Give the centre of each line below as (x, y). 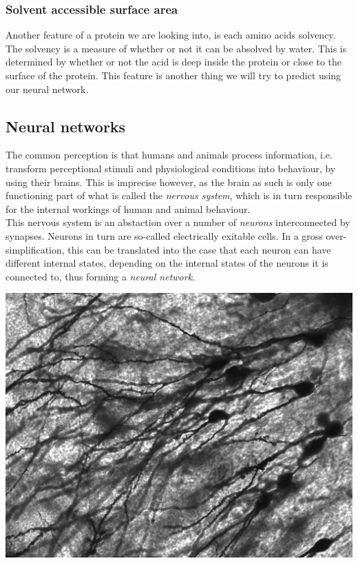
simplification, (35, 249)
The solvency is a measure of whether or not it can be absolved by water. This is (176, 48)
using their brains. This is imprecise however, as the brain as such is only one (169, 182)
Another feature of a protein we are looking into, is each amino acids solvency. (171, 35)
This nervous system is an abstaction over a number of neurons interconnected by (178, 222)
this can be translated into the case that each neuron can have (199, 249)
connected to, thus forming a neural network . (100, 276)
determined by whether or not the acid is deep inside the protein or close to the (174, 62)
